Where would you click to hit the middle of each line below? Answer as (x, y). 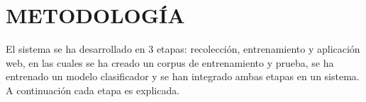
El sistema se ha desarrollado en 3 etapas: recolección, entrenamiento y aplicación (183, 49)
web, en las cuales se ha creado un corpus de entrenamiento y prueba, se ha (170, 62)
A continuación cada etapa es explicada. (93, 90)
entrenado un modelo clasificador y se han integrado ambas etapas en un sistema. (183, 76)
